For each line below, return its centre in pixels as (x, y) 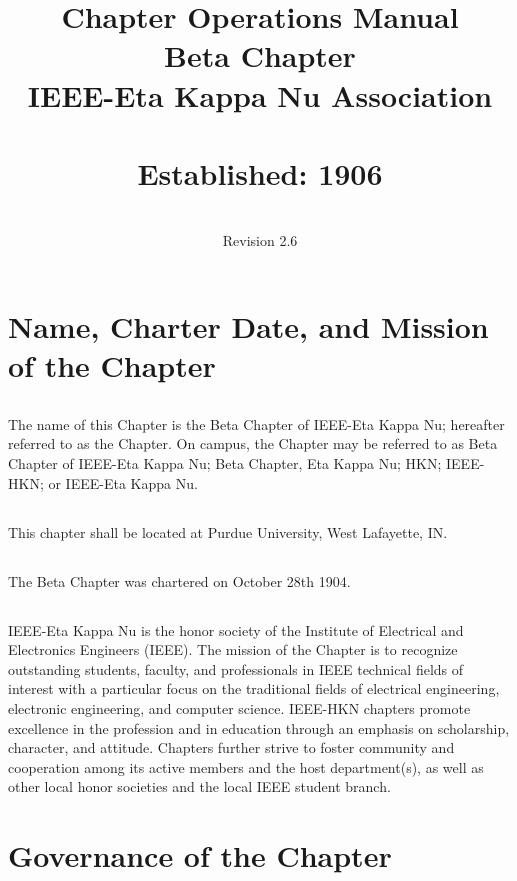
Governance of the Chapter (200, 855)
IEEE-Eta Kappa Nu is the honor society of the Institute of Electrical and (236, 629)
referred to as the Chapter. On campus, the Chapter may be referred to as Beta (253, 443)
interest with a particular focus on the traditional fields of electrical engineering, (254, 688)
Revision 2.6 (260, 240)
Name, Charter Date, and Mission (248, 326)
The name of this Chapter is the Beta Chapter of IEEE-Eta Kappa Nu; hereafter (256, 423)
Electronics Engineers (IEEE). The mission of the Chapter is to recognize (233, 649)
